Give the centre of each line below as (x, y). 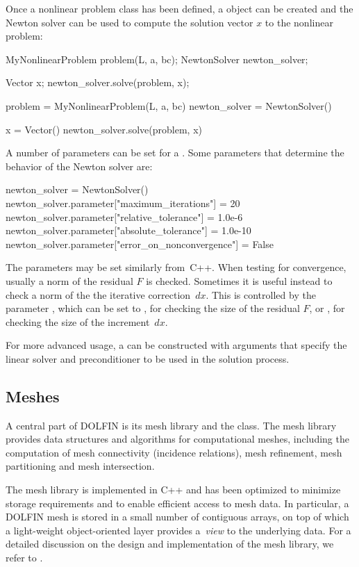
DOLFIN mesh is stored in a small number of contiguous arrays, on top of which (177, 517)
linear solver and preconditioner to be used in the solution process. (148, 358)
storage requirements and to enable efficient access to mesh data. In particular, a (177, 503)
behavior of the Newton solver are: (79, 166)
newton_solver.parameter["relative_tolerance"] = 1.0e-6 (124, 216)
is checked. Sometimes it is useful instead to (239, 280)
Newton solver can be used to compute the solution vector (130, 22)
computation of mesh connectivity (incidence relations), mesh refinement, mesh (174, 452)
